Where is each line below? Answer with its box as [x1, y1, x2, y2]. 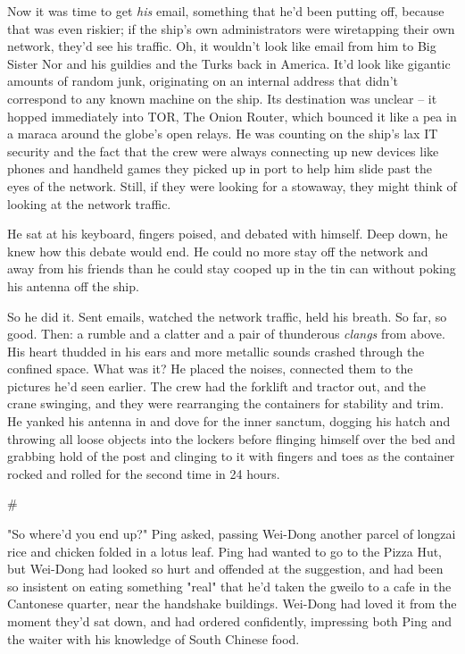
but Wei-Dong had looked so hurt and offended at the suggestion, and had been [7, 559, 444, 578]
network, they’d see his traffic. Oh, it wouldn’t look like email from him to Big [7, 37, 436, 55]
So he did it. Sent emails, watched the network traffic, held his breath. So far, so [7, 306, 447, 325]
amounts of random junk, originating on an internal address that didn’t [7, 71, 398, 90]
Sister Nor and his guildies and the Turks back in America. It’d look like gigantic [7, 54, 451, 72]
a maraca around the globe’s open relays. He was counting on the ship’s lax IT [7, 124, 438, 143]
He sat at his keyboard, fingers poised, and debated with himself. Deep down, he [7, 224, 448, 243]
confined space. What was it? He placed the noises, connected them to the [7, 359, 413, 378]
